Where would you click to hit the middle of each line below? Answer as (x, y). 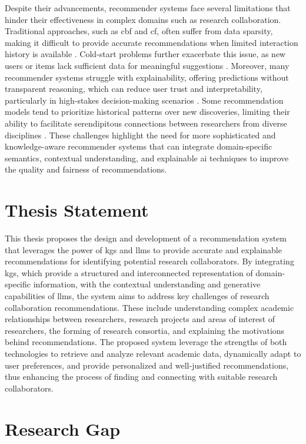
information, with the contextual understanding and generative (147, 284)
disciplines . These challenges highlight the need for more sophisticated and (140, 135)
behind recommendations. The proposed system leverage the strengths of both (146, 342)
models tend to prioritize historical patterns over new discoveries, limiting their (147, 112)
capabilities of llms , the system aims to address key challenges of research (137, 296)
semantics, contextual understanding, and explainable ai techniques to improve (147, 158)
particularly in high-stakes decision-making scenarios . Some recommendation (144, 100)
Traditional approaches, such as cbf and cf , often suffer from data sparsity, (139, 31)
